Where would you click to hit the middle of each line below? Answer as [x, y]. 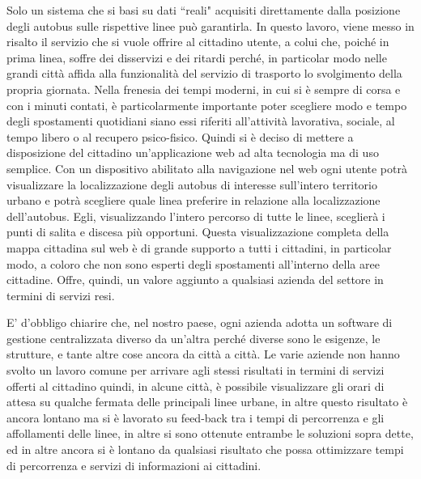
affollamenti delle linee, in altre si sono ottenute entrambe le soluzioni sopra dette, [210, 433]
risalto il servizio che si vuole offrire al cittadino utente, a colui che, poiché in [198, 42]
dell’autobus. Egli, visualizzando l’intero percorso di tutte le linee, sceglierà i [196, 216]
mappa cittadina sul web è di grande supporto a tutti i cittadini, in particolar [199, 247]
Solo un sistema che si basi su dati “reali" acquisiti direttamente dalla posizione [204, 10]
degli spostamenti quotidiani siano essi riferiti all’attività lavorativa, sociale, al [201, 121]
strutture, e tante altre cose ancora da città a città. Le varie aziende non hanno [203, 354]
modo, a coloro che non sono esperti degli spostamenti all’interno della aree [193, 263]
